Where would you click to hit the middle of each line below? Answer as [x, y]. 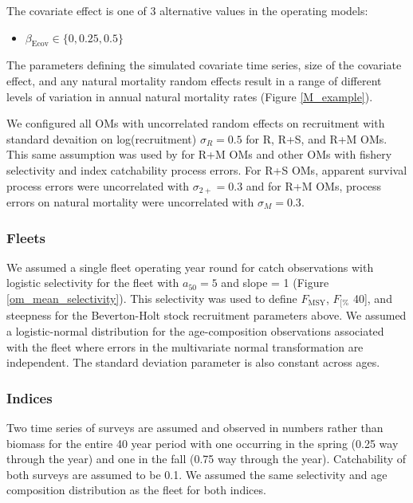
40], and [372, 298]
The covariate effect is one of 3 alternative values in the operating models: [187, 10]
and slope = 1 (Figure [275, 283]
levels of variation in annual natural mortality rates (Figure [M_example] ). [190, 96]
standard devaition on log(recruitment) [102, 138]
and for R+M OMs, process [314, 185]
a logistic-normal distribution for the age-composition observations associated [195, 331]
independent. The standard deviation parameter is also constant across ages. [193, 362]
